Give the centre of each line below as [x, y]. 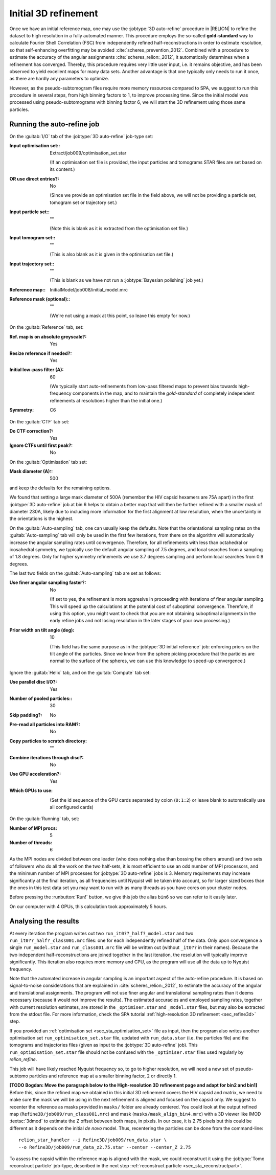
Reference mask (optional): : [40, 299]
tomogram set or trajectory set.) [83, 202]
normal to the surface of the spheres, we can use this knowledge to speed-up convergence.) [148, 661]
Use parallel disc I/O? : [33, 682]
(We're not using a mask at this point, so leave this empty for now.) [120, 315]
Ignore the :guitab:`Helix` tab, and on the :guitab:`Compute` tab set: [80, 672]
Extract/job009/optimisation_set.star [88, 153]
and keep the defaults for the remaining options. [60, 488]
